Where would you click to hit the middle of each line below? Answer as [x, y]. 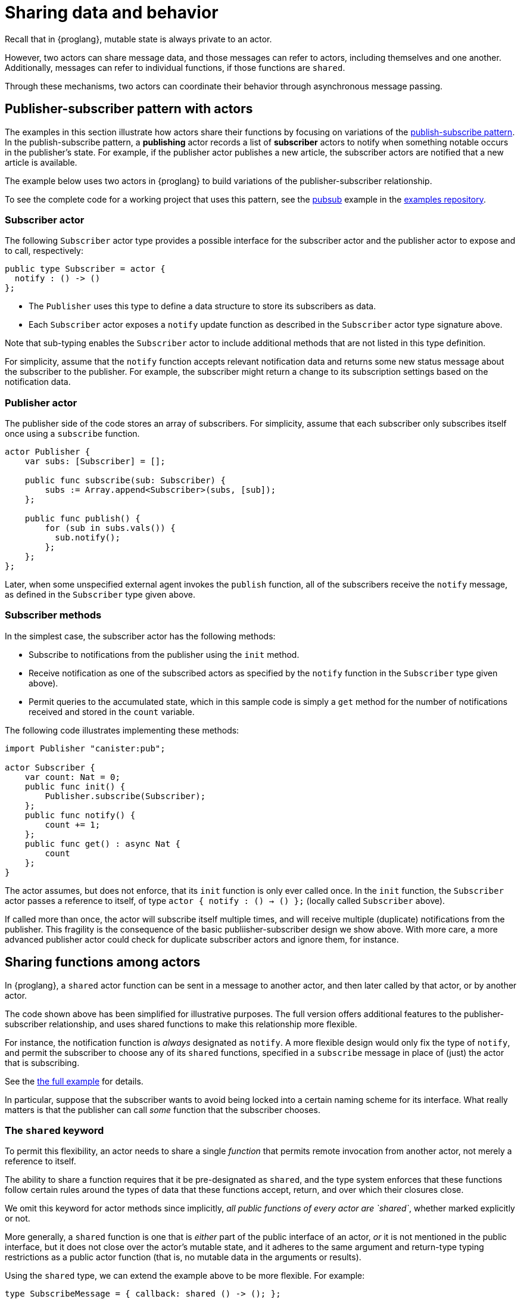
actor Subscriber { [50, 767]
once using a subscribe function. [72, 434]
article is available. [41, 162]
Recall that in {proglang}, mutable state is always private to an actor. [138, 39]
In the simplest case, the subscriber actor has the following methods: [140, 636]
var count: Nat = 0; [72, 777]
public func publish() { [82, 519]
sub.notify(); [88, 538]
